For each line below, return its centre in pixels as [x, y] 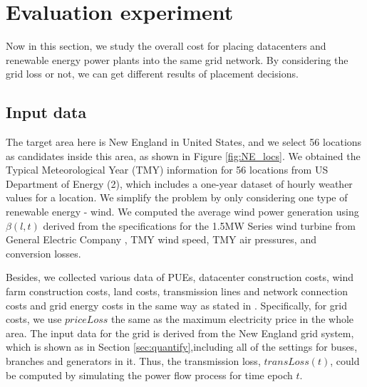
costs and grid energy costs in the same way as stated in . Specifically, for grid [177, 305]
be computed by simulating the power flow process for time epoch [149, 375]
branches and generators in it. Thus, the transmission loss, [133, 361]
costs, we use [34, 319]
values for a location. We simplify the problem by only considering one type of [177, 197]
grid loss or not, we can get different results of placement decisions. [152, 74]
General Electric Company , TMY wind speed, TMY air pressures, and [161, 239]
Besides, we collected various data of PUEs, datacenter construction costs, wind [180, 277]
